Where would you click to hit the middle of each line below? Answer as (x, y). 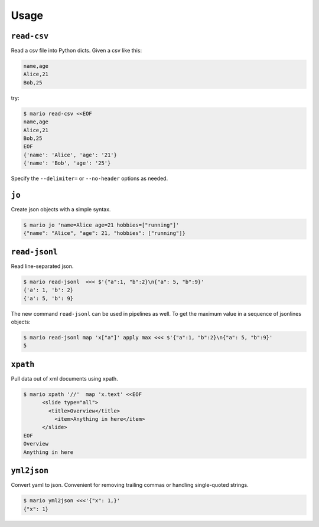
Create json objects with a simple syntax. (61, 210)
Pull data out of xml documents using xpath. (64, 378)
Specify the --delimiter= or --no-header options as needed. (89, 179)
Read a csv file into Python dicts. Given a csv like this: (76, 51)
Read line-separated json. (42, 266)
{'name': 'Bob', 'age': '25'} (67, 163)
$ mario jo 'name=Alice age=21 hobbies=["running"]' (101, 225)
